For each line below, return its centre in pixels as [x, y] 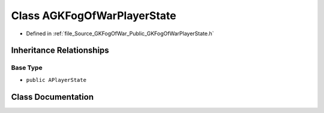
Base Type [27, 68]
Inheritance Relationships [60, 51]
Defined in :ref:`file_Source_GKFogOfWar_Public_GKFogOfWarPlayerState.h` [120, 33]
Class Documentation [52, 97]
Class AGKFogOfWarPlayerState [94, 16]
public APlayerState [56, 80]
